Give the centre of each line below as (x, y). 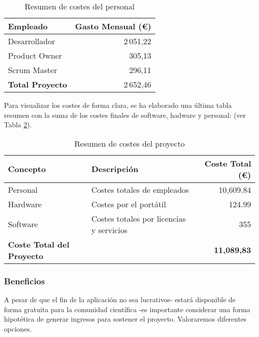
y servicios (109, 230)
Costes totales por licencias (138, 218)
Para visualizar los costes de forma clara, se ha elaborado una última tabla (118, 105)
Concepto (27, 169)
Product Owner (35, 55)
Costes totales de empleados (140, 189)
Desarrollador (32, 41)
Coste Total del (39, 244)
